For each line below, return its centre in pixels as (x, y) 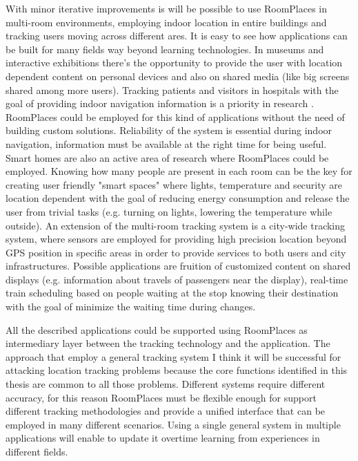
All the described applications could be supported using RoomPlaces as (157, 329)
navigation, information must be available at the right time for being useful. (166, 143)
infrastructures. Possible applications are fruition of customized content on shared (178, 266)
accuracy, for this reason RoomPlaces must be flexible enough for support (161, 397)
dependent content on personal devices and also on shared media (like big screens (178, 76)
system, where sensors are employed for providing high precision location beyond (176, 239)
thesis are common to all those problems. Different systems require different (166, 384)
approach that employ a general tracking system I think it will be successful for (173, 356)
